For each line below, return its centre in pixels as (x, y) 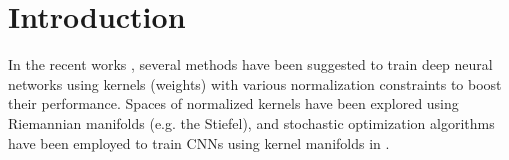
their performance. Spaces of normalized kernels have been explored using (233, 103)
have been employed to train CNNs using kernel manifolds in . (199, 142)
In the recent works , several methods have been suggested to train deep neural (250, 64)
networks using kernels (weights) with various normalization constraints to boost (255, 83)
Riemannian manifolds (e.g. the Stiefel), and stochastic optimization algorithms (251, 122)
